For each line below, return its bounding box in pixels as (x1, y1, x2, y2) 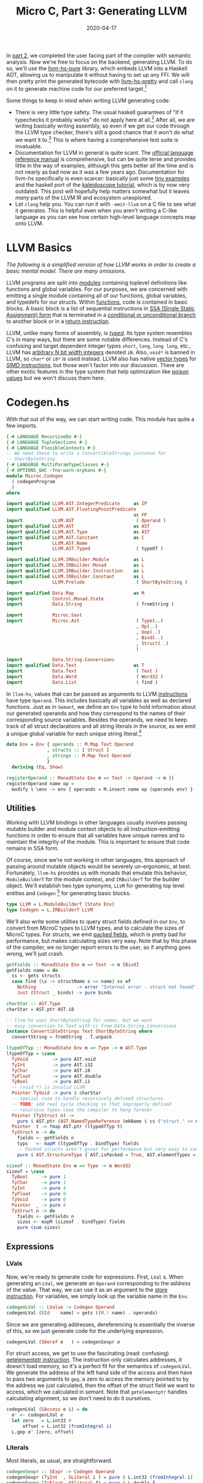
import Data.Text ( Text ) (6, 668, 158, 674)
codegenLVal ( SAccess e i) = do (6, 1406, 88, 1413)
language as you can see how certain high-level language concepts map (14, 213, 196, 220)
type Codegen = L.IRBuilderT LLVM (6, 907, 94, 913)
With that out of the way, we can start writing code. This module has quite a (6, 416, 195, 423)
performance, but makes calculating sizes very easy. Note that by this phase (6, 937, 197, 944)
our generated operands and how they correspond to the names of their (6, 709, 185, 717)
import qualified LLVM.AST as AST (6, 523, 150, 529)
